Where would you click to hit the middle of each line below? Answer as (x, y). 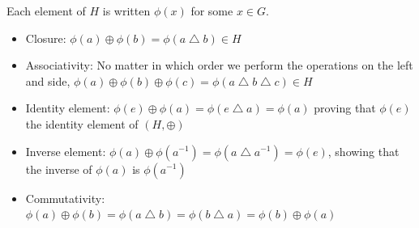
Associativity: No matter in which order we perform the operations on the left (219, 65)
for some (212, 11)
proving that (345, 108)
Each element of (46, 11)
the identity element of (82, 123)
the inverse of (59, 169)
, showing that (363, 151)
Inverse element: (66, 151)
